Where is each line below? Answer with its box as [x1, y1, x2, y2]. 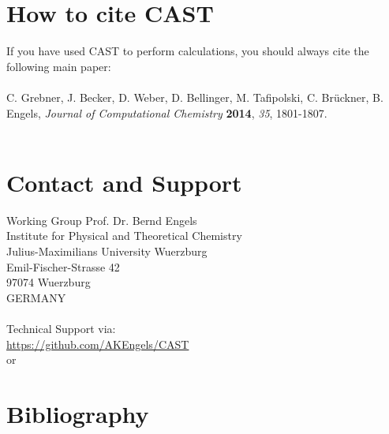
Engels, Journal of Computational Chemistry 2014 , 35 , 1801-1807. [6, 104, 327, 121]
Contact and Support [6, 166, 242, 198]
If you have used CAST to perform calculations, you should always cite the [6, 43, 369, 59]
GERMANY [6, 289, 66, 305]
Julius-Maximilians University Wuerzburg [6, 243, 208, 259]
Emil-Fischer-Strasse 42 [6, 258, 120, 275]
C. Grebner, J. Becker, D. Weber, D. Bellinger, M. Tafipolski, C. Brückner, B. [6, 88, 383, 105]
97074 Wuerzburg [6, 274, 91, 290]
